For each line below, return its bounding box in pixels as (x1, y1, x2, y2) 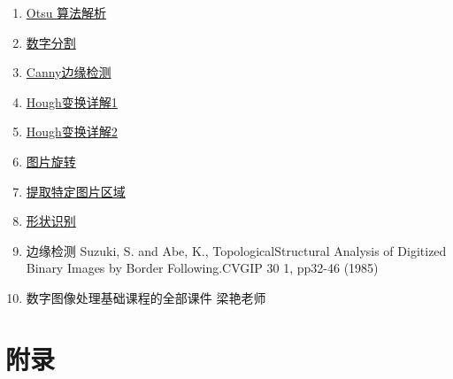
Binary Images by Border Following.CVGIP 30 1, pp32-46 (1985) (26, 259, 379, 277)
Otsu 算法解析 (26, 4, 107, 21)
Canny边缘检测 (26, 63, 111, 81)
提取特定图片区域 (26, 182, 126, 200)
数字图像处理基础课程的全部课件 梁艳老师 (26, 288, 266, 306)
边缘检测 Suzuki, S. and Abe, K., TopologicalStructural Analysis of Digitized (26, 241, 447, 259)
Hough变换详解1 (26, 92, 118, 111)
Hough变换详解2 (26, 122, 118, 141)
